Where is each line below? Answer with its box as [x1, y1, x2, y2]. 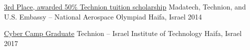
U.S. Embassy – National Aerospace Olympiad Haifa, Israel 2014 [4, 11, 202, 21]
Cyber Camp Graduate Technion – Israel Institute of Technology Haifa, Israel [4, 28, 242, 38]
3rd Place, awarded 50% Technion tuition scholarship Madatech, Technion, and [4, 1, 246, 11]
